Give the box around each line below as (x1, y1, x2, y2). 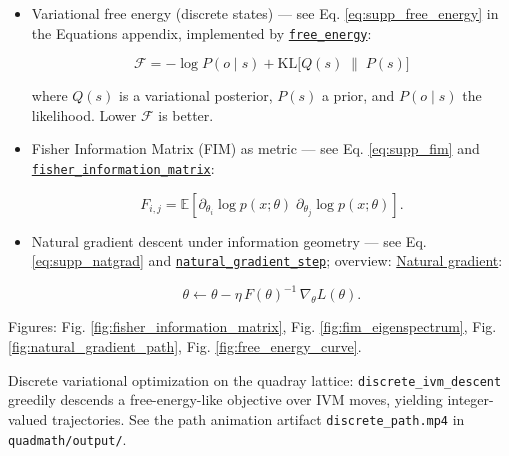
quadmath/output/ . (8, 428, 127, 449)
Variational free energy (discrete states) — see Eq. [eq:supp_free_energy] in (31, 3, 499, 23)
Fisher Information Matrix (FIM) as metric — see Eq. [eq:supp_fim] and (31, 138, 480, 159)
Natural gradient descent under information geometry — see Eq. (31, 230, 427, 251)
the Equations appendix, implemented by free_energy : (31, 22, 372, 43)
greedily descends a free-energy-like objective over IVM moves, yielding (8, 389, 443, 410)
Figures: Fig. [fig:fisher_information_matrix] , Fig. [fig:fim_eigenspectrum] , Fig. (8, 316, 497, 337)
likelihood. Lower (31, 104, 137, 125)
